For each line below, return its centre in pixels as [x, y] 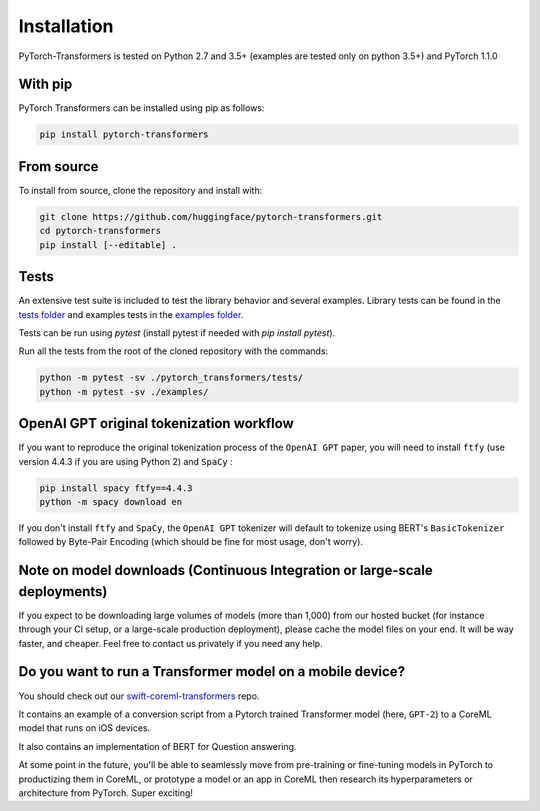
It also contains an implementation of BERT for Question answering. [157, 746]
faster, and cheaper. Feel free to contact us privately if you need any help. [171, 643]
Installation [66, 26]
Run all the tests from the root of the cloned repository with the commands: [173, 351]
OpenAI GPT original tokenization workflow [156, 423]
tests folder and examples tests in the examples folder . [131, 314]
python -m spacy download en [111, 502]
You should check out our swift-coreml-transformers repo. [139, 696]
